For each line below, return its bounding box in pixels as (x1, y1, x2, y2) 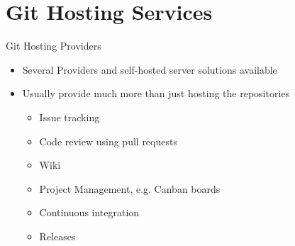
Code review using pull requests (39, 133, 177, 148)
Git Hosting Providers (6, 38, 101, 53)
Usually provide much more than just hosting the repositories (22, 86, 290, 101)
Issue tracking (39, 109, 100, 124)
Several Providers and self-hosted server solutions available (22, 62, 277, 77)
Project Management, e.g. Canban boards (39, 181, 221, 196)
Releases (39, 228, 76, 243)
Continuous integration (39, 205, 140, 220)
